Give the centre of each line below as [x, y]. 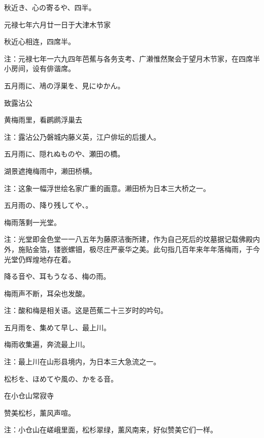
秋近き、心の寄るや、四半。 [50, 7]
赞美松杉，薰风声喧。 [40, 412]
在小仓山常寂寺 [29, 396]
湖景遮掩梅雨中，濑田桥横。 [50, 170]
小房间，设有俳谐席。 [40, 68]
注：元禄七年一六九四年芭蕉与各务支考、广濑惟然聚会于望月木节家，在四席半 [132, 58]
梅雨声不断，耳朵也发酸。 [47, 293]
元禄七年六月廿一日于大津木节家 [57, 24]
